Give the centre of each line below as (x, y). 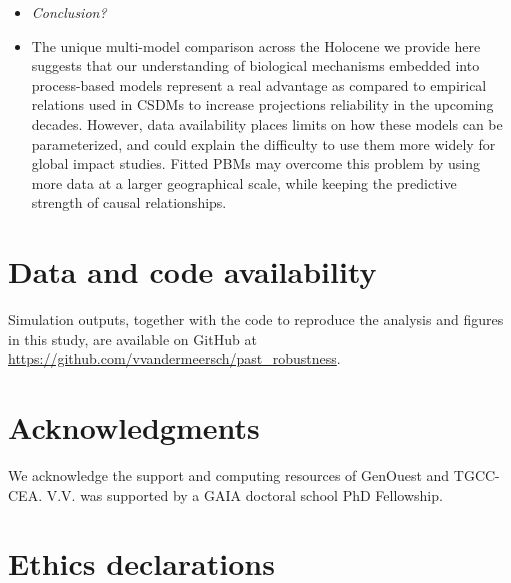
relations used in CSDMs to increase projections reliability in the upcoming (262, 104)
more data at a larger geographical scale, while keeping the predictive (244, 182)
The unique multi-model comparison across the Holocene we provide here (256, 45)
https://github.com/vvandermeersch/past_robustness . (174, 358)
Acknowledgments (134, 427)
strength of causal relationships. (129, 202)
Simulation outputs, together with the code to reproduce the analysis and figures (256, 319)
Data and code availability (192, 271)
